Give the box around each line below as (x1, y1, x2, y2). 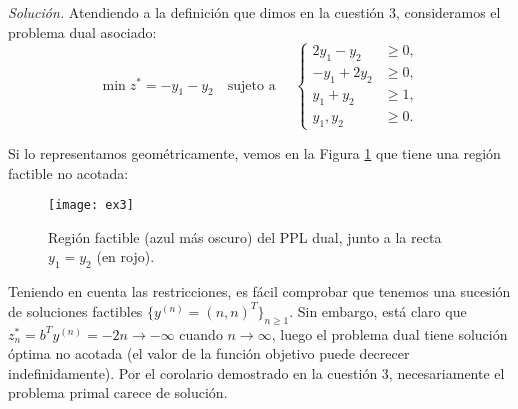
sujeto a (227, 78, 276, 93)
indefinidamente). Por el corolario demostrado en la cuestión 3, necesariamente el (8, 362, 505, 383)
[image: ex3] (48, 198, 134, 213)
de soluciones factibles (8, 300, 143, 321)
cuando (179, 323, 223, 344)
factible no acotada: (8, 162, 129, 183)
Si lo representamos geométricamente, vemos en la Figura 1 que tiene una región (8, 142, 501, 163)
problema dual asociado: (8, 21, 157, 42)
